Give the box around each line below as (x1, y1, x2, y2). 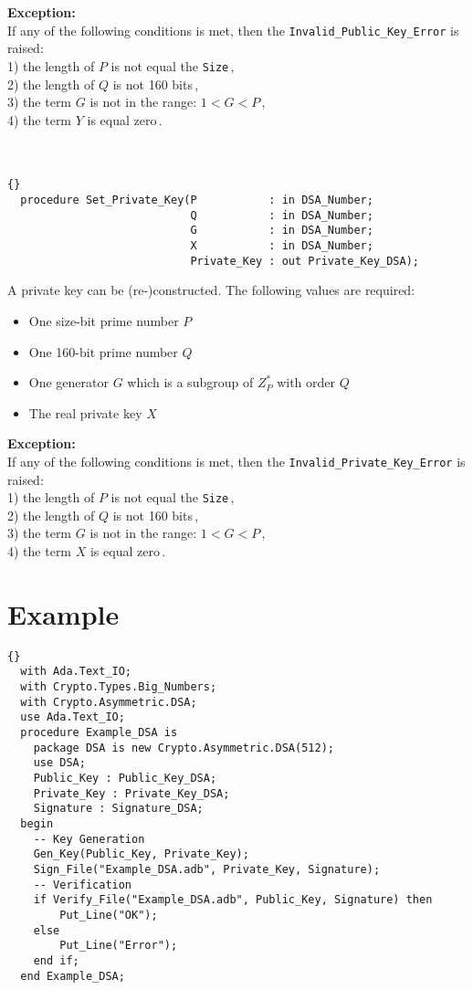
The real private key (28, 403, 142, 422)
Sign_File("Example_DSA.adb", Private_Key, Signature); (33, 862, 381, 876)
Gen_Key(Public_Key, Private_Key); (33, 848, 249, 861)
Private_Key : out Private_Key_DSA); (190, 254, 420, 268)
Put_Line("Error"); (59, 939, 178, 953)
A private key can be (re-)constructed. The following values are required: (7, 280, 415, 300)
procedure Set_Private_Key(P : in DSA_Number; (20, 194, 373, 207)
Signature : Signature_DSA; (33, 802, 204, 816)
